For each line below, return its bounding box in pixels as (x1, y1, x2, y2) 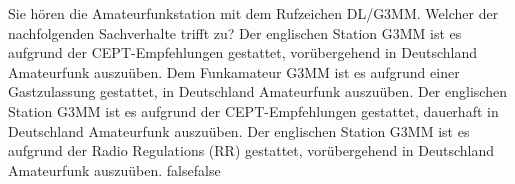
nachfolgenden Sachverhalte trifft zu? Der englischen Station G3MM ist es (8, 22, 462, 43)
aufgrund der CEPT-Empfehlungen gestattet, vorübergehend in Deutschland (8, 42, 477, 63)
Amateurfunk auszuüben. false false (8, 159, 221, 180)
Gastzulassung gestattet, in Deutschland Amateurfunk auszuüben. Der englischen (8, 81, 507, 102)
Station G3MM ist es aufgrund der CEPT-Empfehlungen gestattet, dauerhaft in (8, 100, 499, 121)
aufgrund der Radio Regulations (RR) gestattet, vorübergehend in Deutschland (8, 140, 494, 161)
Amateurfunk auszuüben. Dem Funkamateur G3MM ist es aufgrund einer (8, 61, 460, 82)
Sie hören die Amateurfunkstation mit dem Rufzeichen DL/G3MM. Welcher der (8, 3, 499, 23)
